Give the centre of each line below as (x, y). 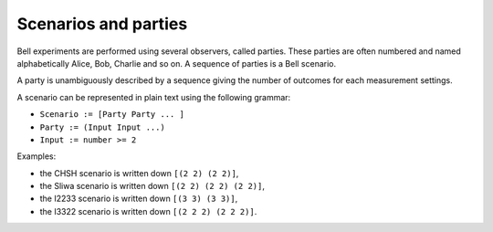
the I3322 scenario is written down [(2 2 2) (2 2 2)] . (148, 211)
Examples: (37, 156)
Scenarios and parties (102, 24)
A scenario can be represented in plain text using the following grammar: (154, 97)
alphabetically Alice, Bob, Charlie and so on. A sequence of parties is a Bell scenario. (177, 63)
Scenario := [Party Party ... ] (112, 115)
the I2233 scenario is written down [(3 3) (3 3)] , (139, 199)
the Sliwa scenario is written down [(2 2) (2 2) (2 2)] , (152, 186)
